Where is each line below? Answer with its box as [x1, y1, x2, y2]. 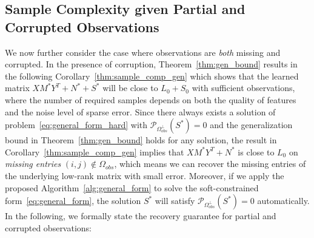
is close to [238, 145, 275, 158]
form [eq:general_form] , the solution [5, 194, 141, 207]
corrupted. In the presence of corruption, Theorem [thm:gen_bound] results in [5, 58, 298, 70]
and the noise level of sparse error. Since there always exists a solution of [5, 105, 276, 118]
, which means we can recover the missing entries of [114, 157, 306, 170]
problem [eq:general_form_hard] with [5, 118, 148, 131]
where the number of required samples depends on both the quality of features [5, 93, 296, 106]
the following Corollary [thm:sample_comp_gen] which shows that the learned [5, 69, 299, 82]
